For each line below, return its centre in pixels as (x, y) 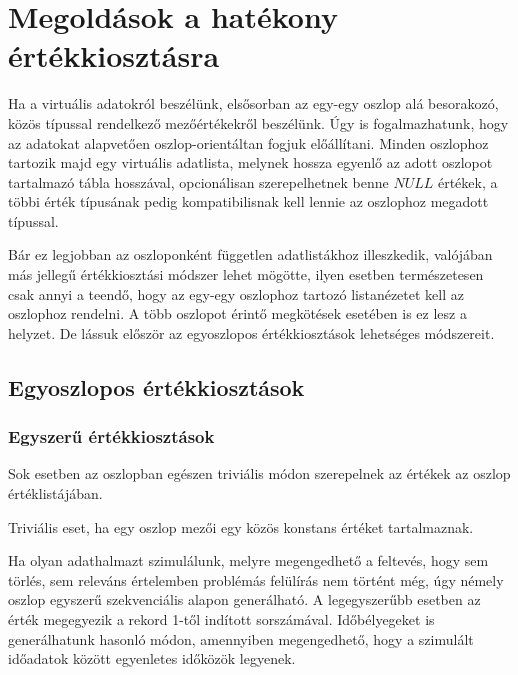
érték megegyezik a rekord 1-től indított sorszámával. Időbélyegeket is (221, 619)
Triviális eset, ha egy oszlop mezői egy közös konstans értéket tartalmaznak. (241, 526)
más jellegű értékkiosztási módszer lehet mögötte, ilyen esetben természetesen (246, 274)
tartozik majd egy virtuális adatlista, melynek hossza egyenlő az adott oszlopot (250, 162)
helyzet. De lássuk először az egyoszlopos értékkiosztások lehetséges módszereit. (251, 332)
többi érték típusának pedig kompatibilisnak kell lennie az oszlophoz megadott (248, 201)
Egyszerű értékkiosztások (111, 436)
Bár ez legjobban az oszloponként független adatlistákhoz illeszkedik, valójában (250, 254)
